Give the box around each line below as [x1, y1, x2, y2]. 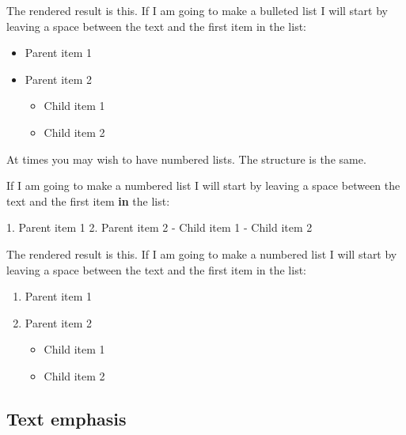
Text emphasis [6, 406, 127, 430]
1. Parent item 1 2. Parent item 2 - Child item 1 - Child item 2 [6, 219, 313, 236]
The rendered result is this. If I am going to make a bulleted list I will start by [6, 2, 388, 18]
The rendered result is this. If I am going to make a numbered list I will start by [6, 245, 397, 262]
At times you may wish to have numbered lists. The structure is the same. [6, 150, 366, 167]
